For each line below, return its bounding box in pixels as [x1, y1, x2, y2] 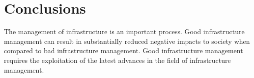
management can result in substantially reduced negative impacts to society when [4, 36, 250, 46]
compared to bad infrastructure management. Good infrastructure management [4, 45, 243, 56]
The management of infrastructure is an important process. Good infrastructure [4, 26, 245, 37]
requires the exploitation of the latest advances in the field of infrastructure [4, 55, 231, 65]
